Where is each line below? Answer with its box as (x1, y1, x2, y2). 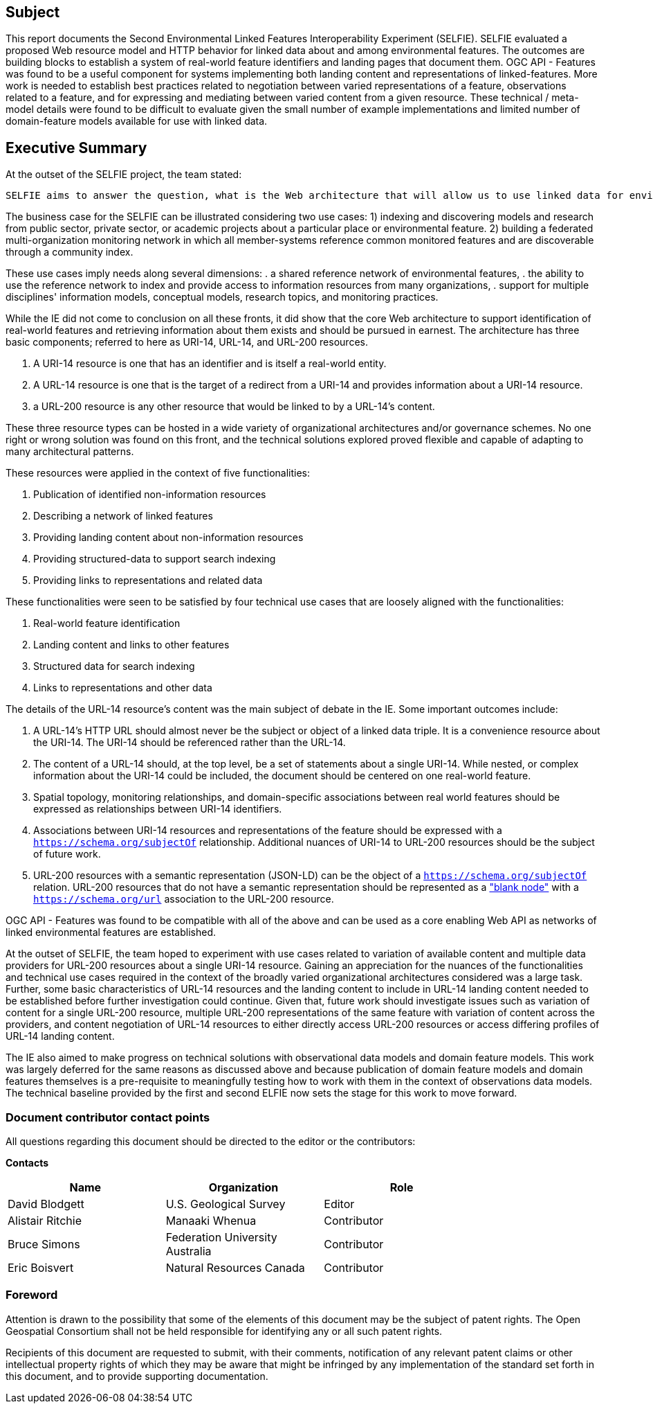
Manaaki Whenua (165, 1214, 257, 1228)
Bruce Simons (8, 1237, 80, 1252)
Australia (165, 1244, 212, 1259)
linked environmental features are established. (6, 926, 216, 939)
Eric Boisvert (8, 1261, 74, 1275)
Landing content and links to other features (33, 639, 230, 651)
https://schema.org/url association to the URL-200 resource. (33, 893, 334, 905)
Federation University (165, 1230, 277, 1245)
